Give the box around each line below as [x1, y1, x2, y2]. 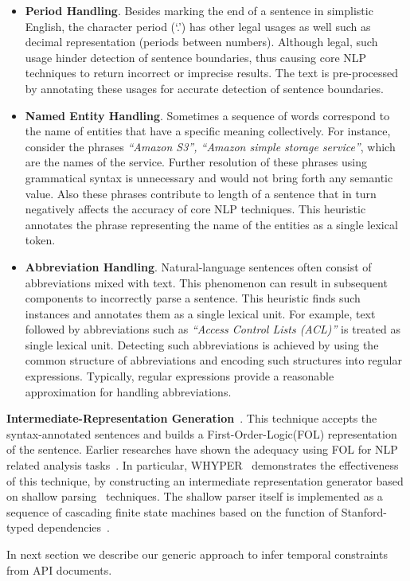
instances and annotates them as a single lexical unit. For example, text [25, 305, 376, 322]
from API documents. [6, 561, 112, 578]
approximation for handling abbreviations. [25, 383, 232, 400]
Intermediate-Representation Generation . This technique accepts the [6, 410, 377, 427]
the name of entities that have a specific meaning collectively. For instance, [25, 123, 391, 139]
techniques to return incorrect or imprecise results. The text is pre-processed [25, 64, 399, 81]
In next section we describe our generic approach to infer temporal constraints [6, 546, 388, 562]
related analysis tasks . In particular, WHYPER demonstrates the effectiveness [6, 457, 399, 474]
